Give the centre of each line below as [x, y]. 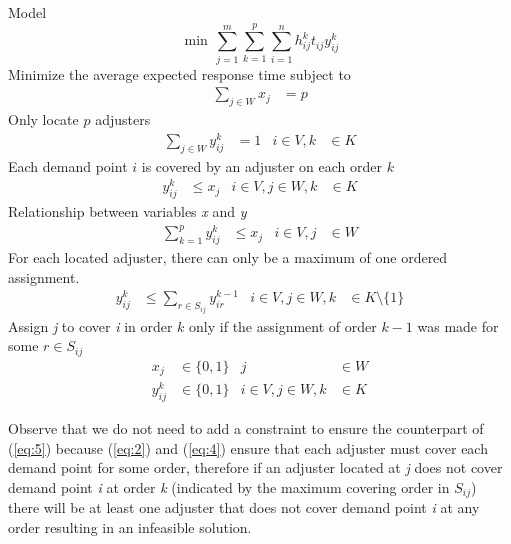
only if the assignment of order [283, 325]
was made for [458, 325]
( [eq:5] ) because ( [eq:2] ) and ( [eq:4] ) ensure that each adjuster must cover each [248, 447]
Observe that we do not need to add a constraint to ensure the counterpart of [246, 428]
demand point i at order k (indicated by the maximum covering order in [229, 487]
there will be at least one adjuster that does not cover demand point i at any [244, 507]
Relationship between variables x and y [127, 211]
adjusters [123, 119]
